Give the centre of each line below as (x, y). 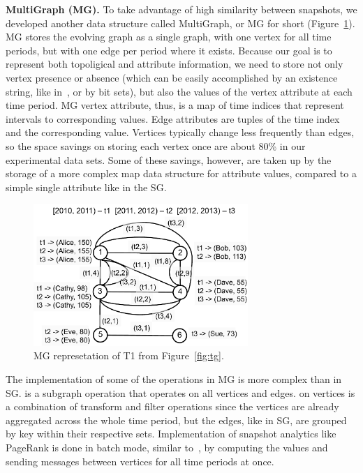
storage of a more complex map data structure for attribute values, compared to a (181, 173)
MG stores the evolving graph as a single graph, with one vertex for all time (169, 37)
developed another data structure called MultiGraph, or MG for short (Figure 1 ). (180, 23)
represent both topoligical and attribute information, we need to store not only (175, 64)
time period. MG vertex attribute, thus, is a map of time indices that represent (175, 105)
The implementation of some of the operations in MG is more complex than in (174, 378)
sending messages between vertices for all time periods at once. (140, 461)
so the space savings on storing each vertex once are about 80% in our (156, 145)
